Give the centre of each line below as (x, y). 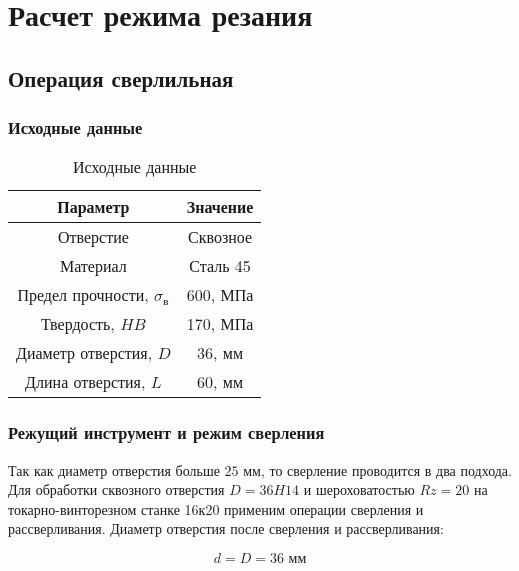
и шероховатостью (359, 489)
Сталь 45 (220, 266)
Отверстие (93, 237)
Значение (220, 207)
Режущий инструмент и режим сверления (166, 432)
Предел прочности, (83, 295)
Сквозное (220, 237)
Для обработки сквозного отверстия (116, 489)
